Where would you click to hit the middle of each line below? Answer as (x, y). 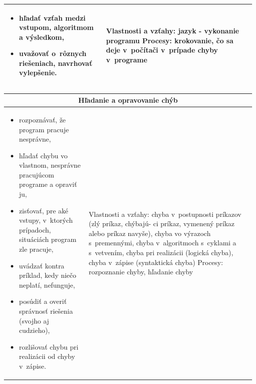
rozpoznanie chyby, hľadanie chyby (141, 272)
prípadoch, (35, 229)
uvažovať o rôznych (53, 53)
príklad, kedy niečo (48, 275)
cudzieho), (34, 330)
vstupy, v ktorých (46, 220)
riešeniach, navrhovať (56, 63)
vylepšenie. (38, 73)
